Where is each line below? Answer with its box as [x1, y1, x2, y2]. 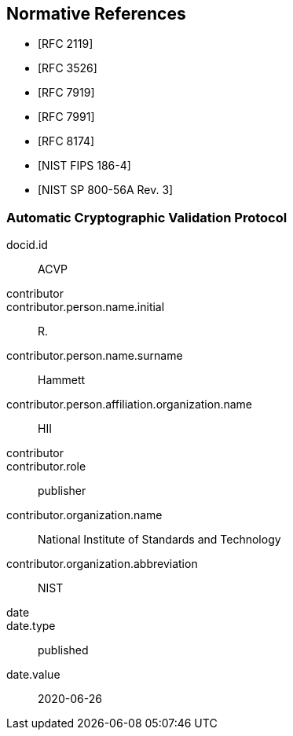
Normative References [6, 4, 186, 24]
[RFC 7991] [38, 110, 95, 124]
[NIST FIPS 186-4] [38, 159, 131, 173]
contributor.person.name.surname [6, 349, 183, 363]
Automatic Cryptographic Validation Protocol [6, 209, 288, 225]
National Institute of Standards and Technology [38, 533, 281, 547]
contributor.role [6, 460, 86, 474]
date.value [6, 668, 60, 682]
